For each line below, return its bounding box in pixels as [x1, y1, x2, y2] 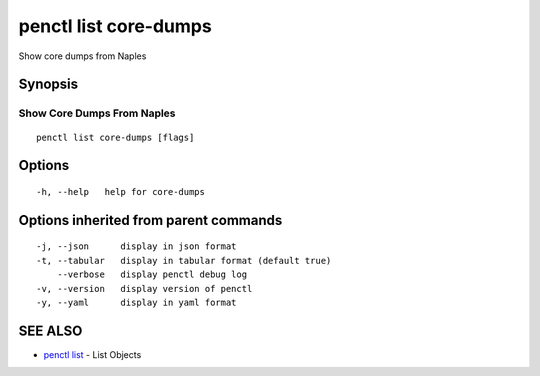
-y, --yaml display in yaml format [36, 296, 237, 308]
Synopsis [18, 76, 79, 93]
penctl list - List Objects [43, 348, 142, 360]
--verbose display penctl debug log [56, 269, 248, 280]
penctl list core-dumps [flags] [36, 131, 195, 143]
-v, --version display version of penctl [36, 283, 253, 294]
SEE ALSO [18, 322, 83, 339]
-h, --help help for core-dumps [36, 186, 205, 197]
